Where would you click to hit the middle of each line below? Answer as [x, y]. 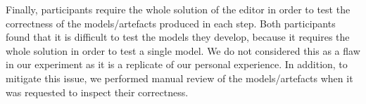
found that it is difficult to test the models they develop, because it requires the [178, 37]
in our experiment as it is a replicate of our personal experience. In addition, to [177, 64]
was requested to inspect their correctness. [97, 92]
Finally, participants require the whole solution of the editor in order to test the [178, 9]
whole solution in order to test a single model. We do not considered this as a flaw [183, 50]
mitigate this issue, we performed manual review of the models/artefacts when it [179, 78]
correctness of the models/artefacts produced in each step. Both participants [171, 23]
